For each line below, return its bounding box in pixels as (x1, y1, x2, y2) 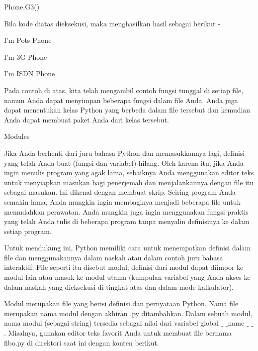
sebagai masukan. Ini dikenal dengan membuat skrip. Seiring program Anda (4, 187, 236, 197)
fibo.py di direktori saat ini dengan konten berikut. (4, 337, 159, 348)
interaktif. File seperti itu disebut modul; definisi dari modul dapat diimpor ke (4, 262, 244, 272)
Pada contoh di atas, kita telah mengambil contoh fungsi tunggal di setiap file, (4, 85, 244, 95)
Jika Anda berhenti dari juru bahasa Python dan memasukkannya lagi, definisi (4, 147, 245, 158)
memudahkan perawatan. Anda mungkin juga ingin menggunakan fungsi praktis (4, 206, 249, 217)
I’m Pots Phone (4, 35, 52, 45)
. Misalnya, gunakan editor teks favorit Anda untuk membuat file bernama (4, 328, 232, 338)
